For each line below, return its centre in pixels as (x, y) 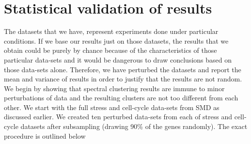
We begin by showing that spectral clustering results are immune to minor (114, 88)
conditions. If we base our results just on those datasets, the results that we (116, 40)
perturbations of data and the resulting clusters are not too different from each (121, 98)
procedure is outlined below (45, 136)
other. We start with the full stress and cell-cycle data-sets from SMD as (112, 107)
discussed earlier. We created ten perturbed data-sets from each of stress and (118, 117)
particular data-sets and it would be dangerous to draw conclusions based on (118, 59)
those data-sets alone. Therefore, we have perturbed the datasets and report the (123, 69)
